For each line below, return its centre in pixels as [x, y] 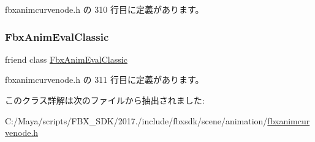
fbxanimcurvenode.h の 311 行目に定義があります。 [104, 80]
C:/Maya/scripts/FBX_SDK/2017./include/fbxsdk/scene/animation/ [136, 120]
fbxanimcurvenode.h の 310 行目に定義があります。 [104, 9]
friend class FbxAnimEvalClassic [66, 59]
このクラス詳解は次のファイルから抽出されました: [105, 100]
